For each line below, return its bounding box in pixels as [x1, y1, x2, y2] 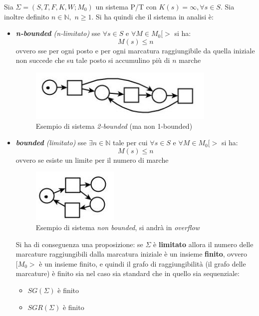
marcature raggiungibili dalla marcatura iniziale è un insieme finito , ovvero [15, 249, 248, 259]
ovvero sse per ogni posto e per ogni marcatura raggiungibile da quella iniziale [15, 45, 255, 55]
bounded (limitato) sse [15, 137, 87, 148]
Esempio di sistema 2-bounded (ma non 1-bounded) [35, 120, 193, 131]
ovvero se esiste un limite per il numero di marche [15, 154, 169, 165]
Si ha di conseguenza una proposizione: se [15, 239, 143, 249]
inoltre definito [4, 11, 49, 21]
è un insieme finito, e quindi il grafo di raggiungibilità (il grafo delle [39, 258, 246, 269]
